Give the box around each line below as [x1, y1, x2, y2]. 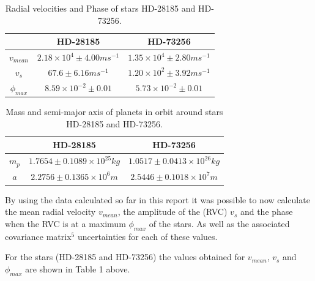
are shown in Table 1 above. [25, 263, 130, 275]
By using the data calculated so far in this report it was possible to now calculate [5, 193, 310, 206]
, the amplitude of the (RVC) [117, 205, 228, 218]
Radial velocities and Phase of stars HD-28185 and [5, 2, 196, 14]
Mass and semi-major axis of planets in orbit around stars [6, 105, 223, 118]
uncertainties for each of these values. [77, 230, 218, 242]
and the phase [240, 205, 293, 218]
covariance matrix [5, 230, 72, 242]
